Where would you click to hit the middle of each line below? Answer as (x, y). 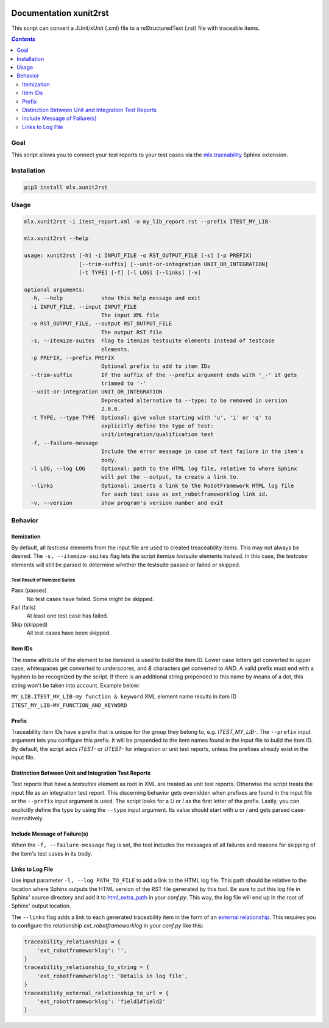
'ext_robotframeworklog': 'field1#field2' (101, 1001)
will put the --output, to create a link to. (170, 477)
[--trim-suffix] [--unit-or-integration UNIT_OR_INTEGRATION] (173, 264)
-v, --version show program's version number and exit (127, 503)
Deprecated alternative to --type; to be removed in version (194, 400)
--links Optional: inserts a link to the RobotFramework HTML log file (162, 485)
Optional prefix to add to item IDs (156, 366)
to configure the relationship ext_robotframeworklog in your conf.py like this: (107, 926)
